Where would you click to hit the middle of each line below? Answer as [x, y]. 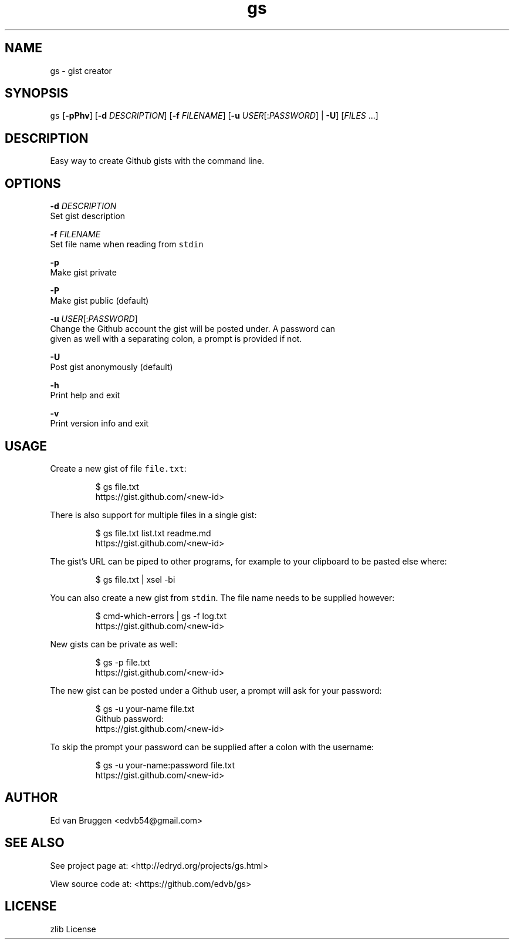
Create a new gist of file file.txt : [118, 468]
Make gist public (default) [99, 301]
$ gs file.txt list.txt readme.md [153, 533]
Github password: [129, 718]
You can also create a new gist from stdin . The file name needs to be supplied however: [222, 597]
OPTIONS [33, 183]
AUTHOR [31, 798]
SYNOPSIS [37, 93]
